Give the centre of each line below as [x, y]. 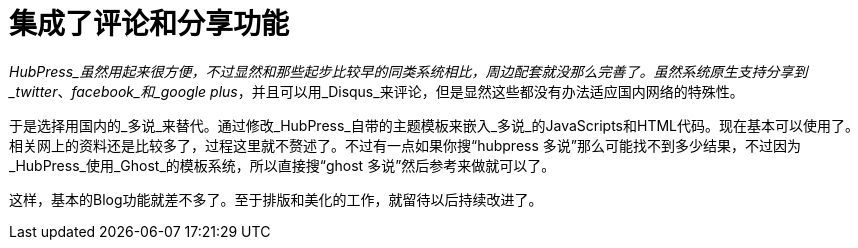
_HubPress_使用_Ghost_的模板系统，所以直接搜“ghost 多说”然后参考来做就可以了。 [282, 165]
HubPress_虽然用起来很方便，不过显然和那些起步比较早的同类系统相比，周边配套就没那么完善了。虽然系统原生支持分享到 [408, 71]
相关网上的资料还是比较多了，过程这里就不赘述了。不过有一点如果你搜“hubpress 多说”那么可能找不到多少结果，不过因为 [405, 145]
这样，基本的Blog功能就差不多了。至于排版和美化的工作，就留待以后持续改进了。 [276, 199]
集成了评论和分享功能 [149, 24]
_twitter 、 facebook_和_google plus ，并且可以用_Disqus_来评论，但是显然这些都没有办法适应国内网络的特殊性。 [376, 91]
